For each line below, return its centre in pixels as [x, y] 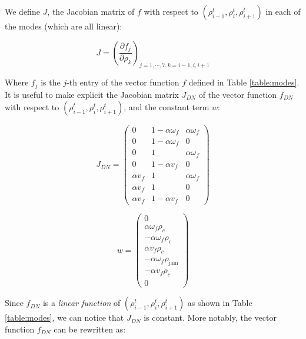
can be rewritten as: [90, 329]
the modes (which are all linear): [64, 26]
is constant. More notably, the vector [210, 317]
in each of [283, 11]
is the [51, 82]
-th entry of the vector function [123, 82]
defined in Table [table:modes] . [244, 82]
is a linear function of [82, 303]
